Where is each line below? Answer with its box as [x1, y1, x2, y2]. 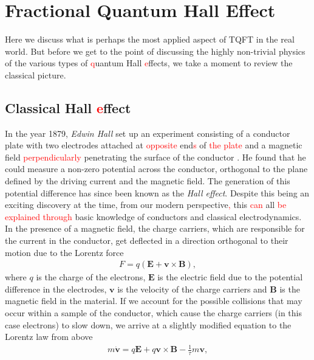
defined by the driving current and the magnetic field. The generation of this [5, 175, 290, 187]
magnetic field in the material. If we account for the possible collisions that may [5, 294, 302, 307]
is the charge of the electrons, [36, 271, 146, 283]
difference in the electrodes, [5, 282, 107, 295]
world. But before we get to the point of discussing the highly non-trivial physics [5, 44, 305, 57]
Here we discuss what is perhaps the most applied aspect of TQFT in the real [5, 33, 295, 46]
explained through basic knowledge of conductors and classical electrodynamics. [5, 210, 302, 223]
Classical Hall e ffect [5, 98, 131, 117]
